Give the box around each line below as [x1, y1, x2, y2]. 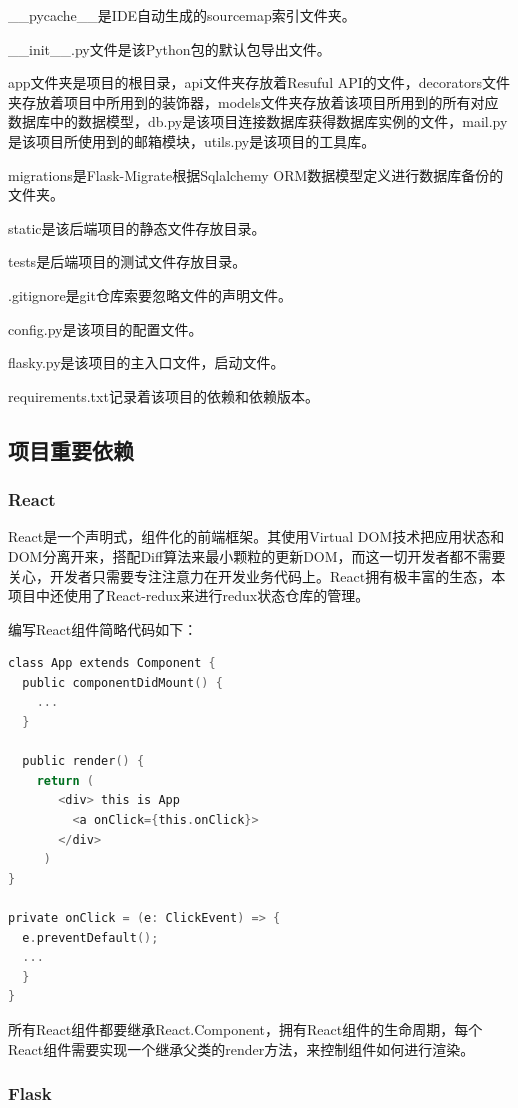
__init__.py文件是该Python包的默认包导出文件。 [8, 38, 331, 59]
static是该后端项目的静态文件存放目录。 [8, 217, 266, 238]
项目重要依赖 [8, 434, 134, 465]
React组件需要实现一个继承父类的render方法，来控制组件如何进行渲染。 [8, 1038, 475, 1059]
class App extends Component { [8, 656, 216, 671]
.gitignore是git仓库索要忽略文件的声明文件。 [8, 284, 292, 305]
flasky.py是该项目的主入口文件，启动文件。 [8, 352, 285, 373]
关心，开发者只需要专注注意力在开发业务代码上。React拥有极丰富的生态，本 [8, 565, 506, 586]
